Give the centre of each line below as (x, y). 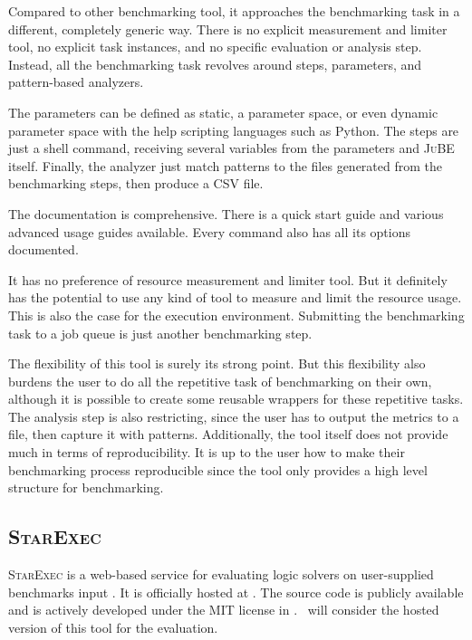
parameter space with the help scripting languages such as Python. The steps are (234, 130)
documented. (43, 249)
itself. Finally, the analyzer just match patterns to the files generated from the (225, 165)
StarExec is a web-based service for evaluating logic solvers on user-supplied (221, 574)
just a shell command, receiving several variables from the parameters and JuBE (231, 148)
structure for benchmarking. (86, 487)
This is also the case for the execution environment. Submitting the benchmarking (236, 315)
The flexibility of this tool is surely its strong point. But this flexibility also (217, 363)
